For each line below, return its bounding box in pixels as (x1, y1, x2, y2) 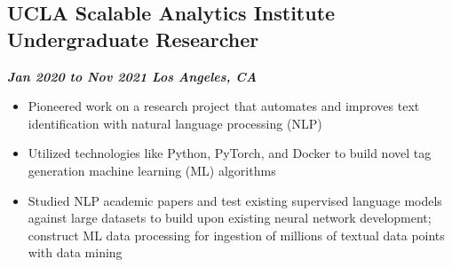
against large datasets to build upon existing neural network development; (28, 208, 432, 227)
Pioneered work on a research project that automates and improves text (28, 97, 420, 115)
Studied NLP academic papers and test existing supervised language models (28, 191, 442, 209)
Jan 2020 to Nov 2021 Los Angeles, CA (7, 67, 258, 85)
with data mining (28, 243, 123, 262)
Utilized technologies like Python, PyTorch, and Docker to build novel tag (28, 144, 432, 162)
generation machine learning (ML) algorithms (28, 161, 276, 179)
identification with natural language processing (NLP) (28, 114, 322, 132)
